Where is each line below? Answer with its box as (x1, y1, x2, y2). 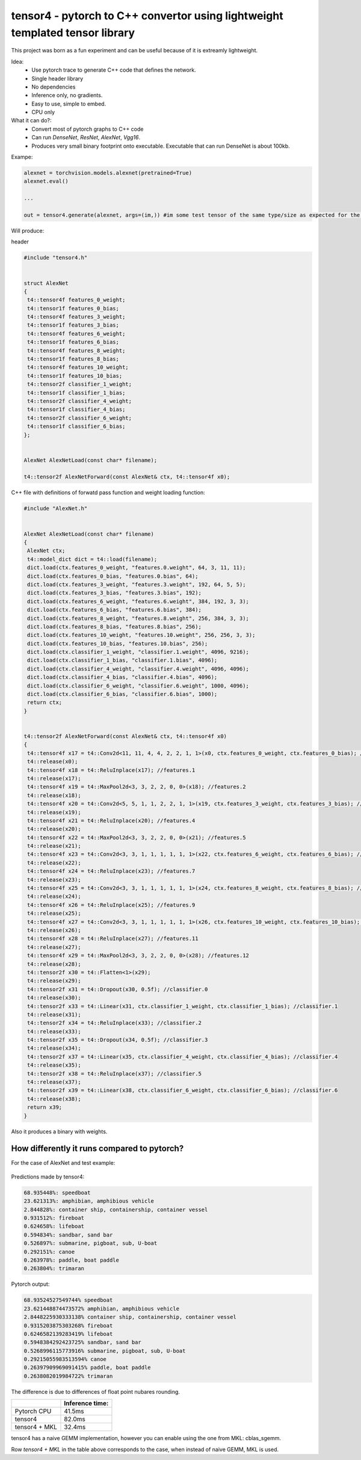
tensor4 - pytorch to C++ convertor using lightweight (11, 9, 283, 22)
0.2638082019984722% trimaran (23, 1373, 113, 1379)
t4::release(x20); (27, 826, 81, 833)
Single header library (31, 75, 84, 82)
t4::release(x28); (27, 960, 81, 967)
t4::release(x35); (27, 1062, 81, 1069)
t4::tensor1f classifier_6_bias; (27, 423, 126, 430)
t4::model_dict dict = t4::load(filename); (27, 556, 158, 563)
